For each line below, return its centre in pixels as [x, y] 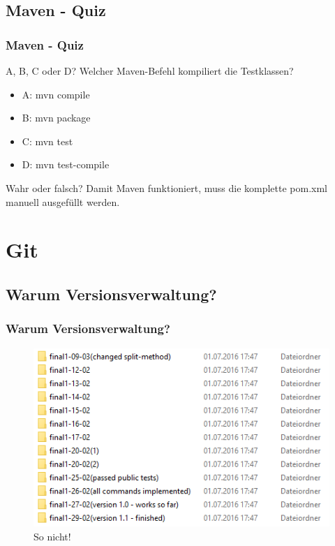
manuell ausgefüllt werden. [63, 201]
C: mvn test [47, 141]
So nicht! [52, 536]
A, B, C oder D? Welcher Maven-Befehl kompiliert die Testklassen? [150, 71]
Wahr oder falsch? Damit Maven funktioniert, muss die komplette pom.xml [167, 187]
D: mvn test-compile [66, 164]
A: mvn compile [56, 94]
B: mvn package [56, 118]
